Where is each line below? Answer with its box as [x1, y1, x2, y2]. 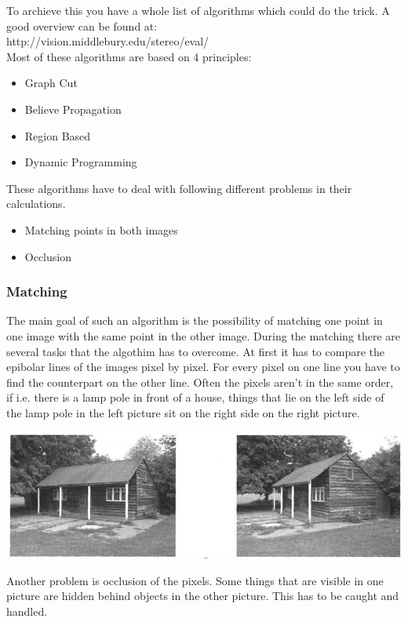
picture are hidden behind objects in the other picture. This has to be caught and [6, 587, 399, 604]
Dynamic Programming [24, 154, 137, 170]
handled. [6, 603, 48, 620]
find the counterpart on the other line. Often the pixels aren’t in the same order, [6, 373, 394, 390]
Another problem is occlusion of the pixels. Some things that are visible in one [6, 572, 384, 588]
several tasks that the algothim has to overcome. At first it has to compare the [6, 343, 384, 359]
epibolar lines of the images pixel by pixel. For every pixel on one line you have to [6, 358, 400, 375]
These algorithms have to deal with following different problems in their [6, 180, 352, 196]
